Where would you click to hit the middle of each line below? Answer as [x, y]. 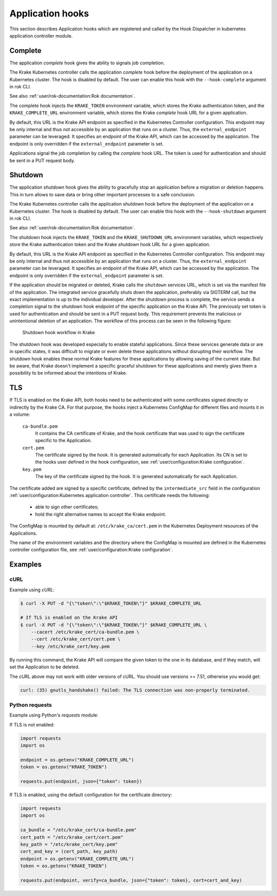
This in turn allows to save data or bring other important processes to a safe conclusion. [102, 194]
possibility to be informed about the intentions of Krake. [68, 373]
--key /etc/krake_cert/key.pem [70, 646]
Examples [26, 565]
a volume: [20, 414]
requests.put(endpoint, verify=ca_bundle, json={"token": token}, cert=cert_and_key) [131, 880]
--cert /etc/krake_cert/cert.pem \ [76, 639]
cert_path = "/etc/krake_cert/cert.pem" [72, 837]
